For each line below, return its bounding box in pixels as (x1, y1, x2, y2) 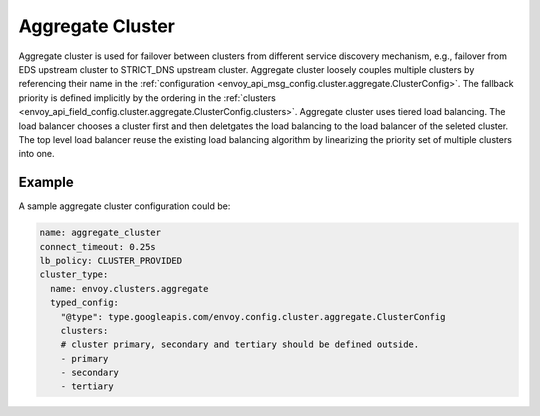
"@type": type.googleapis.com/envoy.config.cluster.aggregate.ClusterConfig (60, 311, 446, 322)
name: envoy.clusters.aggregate (50, 283, 209, 294)
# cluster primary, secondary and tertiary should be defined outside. (60, 339, 420, 350)
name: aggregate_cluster (39, 227, 162, 239)
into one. (18, 148, 55, 160)
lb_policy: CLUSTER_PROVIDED (39, 255, 183, 266)
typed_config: (50, 297, 120, 309)
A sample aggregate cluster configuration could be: (18, 200, 231, 212)
